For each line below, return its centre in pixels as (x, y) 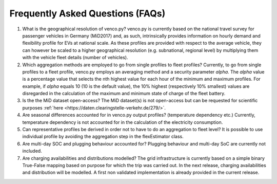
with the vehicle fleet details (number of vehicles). (75, 58)
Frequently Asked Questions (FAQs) (87, 13)
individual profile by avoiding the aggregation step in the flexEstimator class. (103, 137)
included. (32, 151)
